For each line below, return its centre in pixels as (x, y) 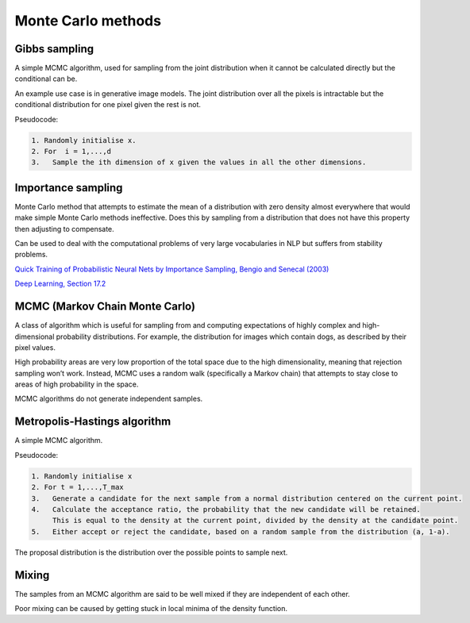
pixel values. (35, 347)
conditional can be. (46, 79)
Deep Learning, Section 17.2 (60, 284)
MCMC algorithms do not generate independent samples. (109, 399)
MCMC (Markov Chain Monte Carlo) (105, 307)
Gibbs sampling (54, 49)
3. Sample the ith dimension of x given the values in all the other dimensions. (199, 162)
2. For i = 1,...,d (71, 151)
